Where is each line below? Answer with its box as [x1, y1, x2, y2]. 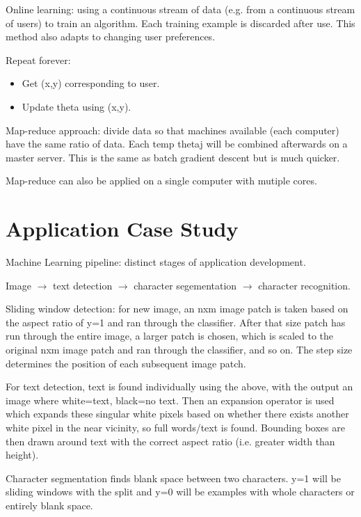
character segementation [134, 278, 237, 292]
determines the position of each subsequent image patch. [6, 356, 246, 370]
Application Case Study [6, 214, 239, 243]
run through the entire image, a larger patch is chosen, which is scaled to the [6, 328, 334, 343]
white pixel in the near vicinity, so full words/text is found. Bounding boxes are [6, 420, 345, 434]
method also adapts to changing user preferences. [6, 29, 216, 44]
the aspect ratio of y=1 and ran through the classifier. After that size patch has [6, 315, 346, 329]
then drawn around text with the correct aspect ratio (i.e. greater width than [6, 434, 335, 448]
